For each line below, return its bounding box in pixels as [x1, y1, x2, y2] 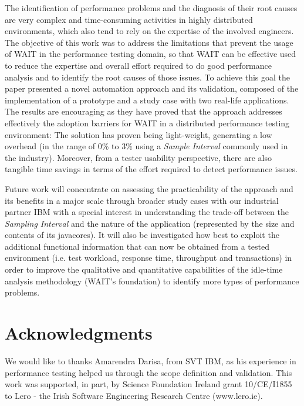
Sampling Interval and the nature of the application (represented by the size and [5, 217, 295, 229]
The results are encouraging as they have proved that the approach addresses [5, 105, 282, 118]
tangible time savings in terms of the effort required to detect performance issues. [5, 163, 298, 175]
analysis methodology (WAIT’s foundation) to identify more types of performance [5, 274, 299, 287]
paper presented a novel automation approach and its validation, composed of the [5, 82, 299, 95]
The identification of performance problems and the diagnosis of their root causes [5, 2, 298, 14]
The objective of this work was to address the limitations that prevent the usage [5, 36, 293, 48]
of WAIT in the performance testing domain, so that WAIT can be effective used [5, 48, 296, 60]
